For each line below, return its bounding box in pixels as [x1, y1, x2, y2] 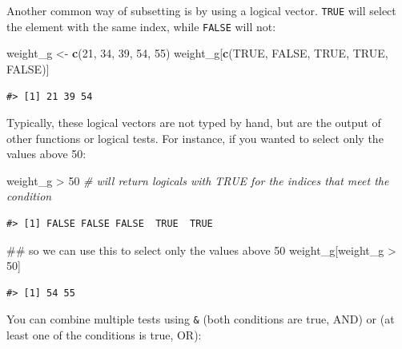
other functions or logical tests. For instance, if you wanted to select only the [6, 129, 384, 146]
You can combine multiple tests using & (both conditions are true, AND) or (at [6, 311, 395, 327]
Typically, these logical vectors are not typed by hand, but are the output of [6, 114, 381, 131]
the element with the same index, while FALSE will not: [6, 18, 276, 34]
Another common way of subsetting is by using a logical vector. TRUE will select [6, 2, 396, 18]
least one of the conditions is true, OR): [6, 327, 202, 343]
